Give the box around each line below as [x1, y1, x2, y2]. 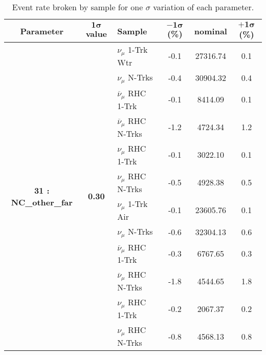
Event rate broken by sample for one [12, 1, 143, 13]
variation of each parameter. [153, 1, 254, 13]
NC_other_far [11, 196, 73, 208]
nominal [194, 25, 227, 37]
